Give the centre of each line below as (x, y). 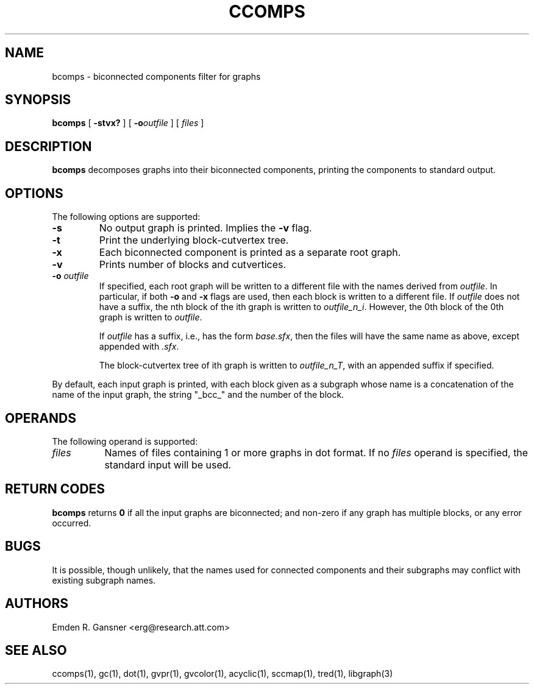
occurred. (72, 523)
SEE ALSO (36, 650)
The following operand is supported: (125, 441)
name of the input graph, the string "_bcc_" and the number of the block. (198, 395)
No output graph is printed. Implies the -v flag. (205, 228)
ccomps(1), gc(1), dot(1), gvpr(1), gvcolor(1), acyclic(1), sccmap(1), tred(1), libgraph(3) (222, 674)
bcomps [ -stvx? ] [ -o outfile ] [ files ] (128, 123)
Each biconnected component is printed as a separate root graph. (250, 253)
